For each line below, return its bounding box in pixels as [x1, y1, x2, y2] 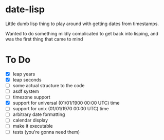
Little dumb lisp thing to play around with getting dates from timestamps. [5, 21, 159, 27]
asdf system [12, 88, 40, 94]
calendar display [12, 117, 48, 124]
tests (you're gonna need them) [12, 129, 80, 135]
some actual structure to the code [12, 83, 85, 88]
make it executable [12, 123, 53, 129]
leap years [12, 71, 35, 77]
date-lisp [5, 4, 45, 15]
